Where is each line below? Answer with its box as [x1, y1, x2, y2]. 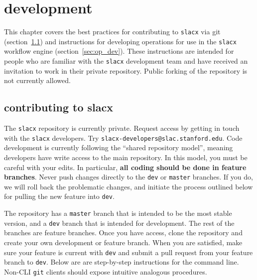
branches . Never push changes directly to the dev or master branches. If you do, [4, 172, 253, 182]
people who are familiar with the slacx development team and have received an [4, 56, 248, 66]
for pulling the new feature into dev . [4, 191, 115, 201]
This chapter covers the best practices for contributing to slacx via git [4, 26, 221, 37]
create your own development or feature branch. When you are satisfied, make [4, 237, 243, 247]
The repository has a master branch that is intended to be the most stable [4, 208, 232, 218]
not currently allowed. [4, 75, 71, 86]
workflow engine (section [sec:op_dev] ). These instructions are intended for [4, 46, 234, 56]
